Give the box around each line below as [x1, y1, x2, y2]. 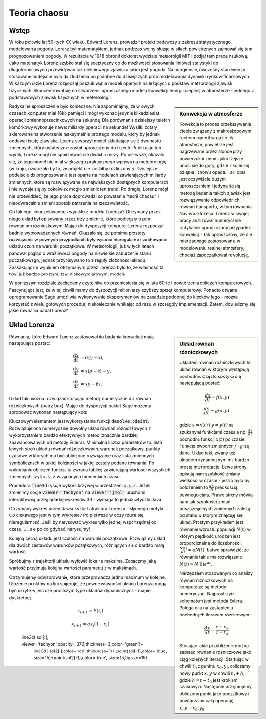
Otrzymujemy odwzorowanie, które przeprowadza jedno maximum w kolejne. [9, 574, 166, 580]
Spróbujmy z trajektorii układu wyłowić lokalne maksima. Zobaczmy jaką [9, 558, 156, 564]
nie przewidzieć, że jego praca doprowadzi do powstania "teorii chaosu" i [9, 193, 159, 199]
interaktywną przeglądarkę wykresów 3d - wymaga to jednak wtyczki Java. [9, 496, 163, 502]
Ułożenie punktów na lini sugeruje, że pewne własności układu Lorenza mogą [9, 581, 167, 586]
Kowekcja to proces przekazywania [179, 121, 251, 127]
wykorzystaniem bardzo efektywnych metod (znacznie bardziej [9, 432, 138, 438]
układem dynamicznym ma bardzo [179, 457, 250, 463]
